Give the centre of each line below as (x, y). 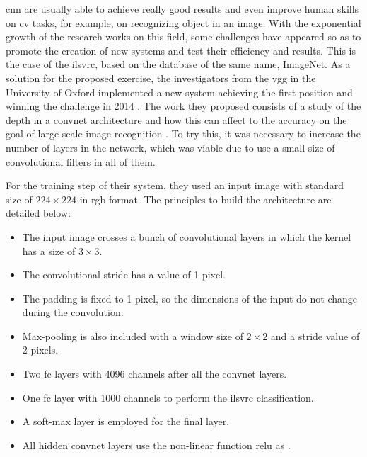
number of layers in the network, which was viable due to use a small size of (170, 147)
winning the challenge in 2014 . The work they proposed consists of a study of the (183, 106)
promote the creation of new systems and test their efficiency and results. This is (181, 50)
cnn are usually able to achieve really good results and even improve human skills (182, 9)
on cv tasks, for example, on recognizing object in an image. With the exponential (183, 22)
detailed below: (38, 213)
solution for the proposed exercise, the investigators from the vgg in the (161, 78)
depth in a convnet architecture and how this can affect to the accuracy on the (176, 119)
